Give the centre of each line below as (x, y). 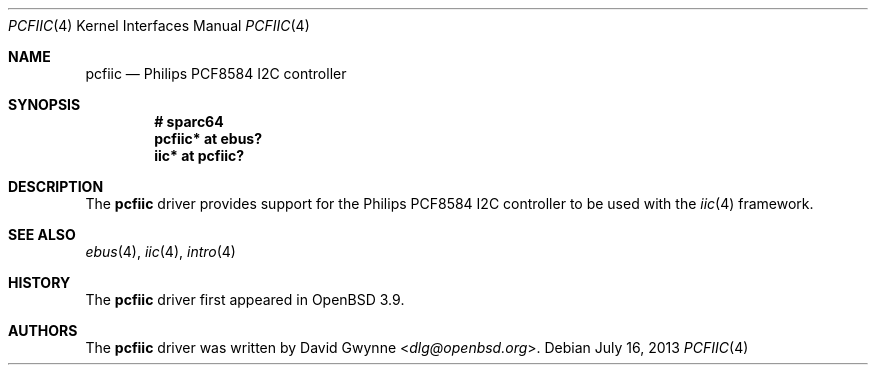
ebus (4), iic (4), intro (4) (160, 251)
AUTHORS (43, 330)
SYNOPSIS (44, 104)
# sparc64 (189, 121)
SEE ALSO (42, 234)
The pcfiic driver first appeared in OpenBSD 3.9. (245, 299)
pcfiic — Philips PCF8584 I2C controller (216, 73)
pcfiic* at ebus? (208, 138)
